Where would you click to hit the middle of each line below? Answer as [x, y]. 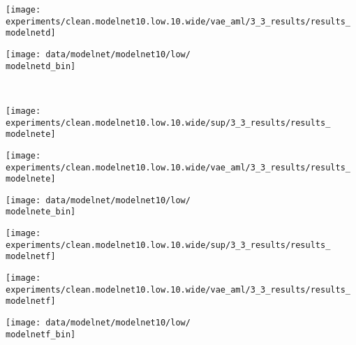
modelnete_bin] [41, 212]
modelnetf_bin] [41, 334]
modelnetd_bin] [41, 66]
